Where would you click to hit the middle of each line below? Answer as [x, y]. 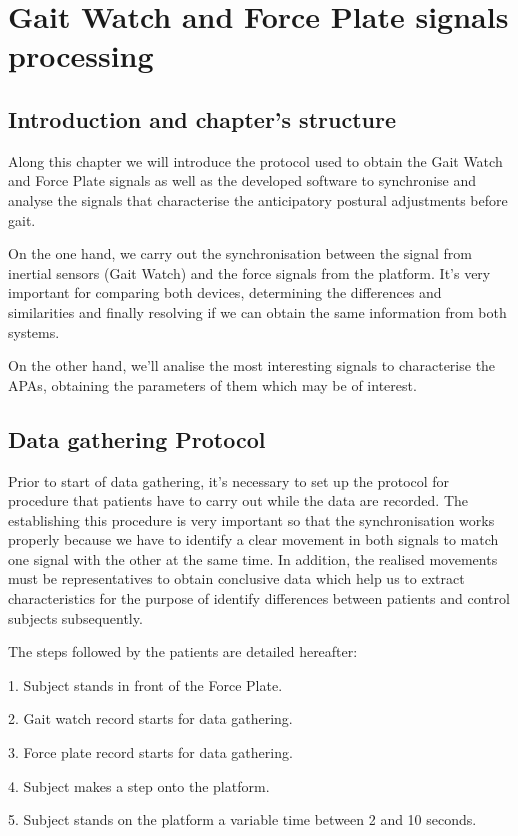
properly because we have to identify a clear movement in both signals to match [253, 539]
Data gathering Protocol [137, 438]
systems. [34, 331]
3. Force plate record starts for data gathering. [150, 752]
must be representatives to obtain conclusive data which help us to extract [236, 578]
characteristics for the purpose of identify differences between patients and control [259, 598]
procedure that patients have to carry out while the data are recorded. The [238, 500]
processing [81, 55]
